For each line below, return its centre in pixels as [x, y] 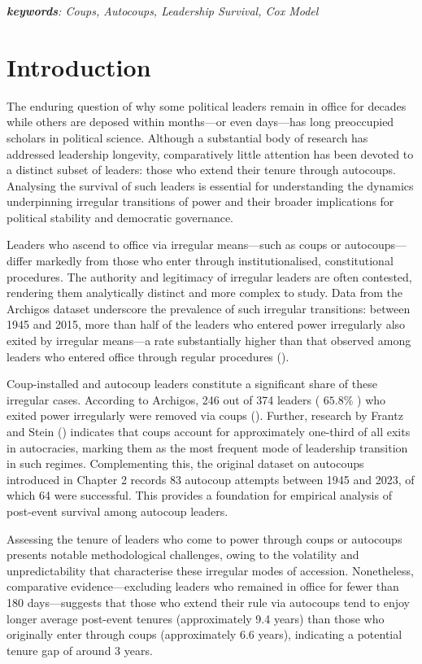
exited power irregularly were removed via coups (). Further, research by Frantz [205, 415]
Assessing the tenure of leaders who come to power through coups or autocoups [204, 538]
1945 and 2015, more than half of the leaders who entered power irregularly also [206, 324]
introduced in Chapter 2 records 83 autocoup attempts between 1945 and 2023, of [211, 479]
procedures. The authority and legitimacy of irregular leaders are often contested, [209, 276]
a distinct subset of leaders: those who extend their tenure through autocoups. [201, 170]
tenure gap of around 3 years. [80, 650]
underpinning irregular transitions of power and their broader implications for [200, 201]
